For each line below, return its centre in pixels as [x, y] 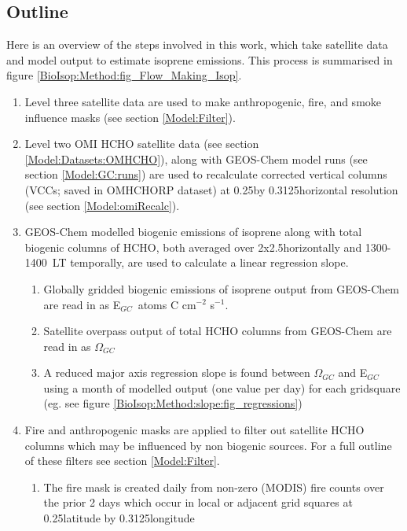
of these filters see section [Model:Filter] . [122, 461]
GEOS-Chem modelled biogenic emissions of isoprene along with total [193, 232]
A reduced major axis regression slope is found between [177, 372]
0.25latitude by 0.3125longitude [119, 518]
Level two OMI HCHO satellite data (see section [142, 144]
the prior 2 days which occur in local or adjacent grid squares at [198, 502]
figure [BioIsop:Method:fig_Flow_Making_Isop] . [124, 75]
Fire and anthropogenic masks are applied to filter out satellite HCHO [194, 430]
